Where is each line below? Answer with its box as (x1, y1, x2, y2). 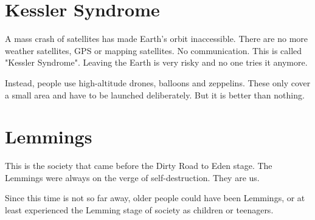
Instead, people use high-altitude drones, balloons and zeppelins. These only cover (5, 76, 311, 89)
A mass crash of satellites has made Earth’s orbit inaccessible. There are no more (5, 32, 308, 45)
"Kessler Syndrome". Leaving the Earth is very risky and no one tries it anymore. (5, 56, 308, 69)
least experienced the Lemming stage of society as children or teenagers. (5, 204, 274, 216)
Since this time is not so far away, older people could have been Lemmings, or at (5, 191, 305, 204)
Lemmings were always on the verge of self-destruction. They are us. (5, 171, 260, 184)
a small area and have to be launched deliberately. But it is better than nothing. (5, 88, 305, 101)
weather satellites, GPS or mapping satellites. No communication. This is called (5, 44, 302, 57)
